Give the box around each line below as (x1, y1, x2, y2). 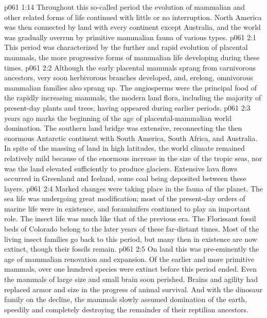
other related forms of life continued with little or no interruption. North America (4, 11, 262, 22)
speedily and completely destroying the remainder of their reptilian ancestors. (4, 304, 249, 314)
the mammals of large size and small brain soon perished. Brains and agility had (4, 274, 258, 285)
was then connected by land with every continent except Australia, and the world (4, 22, 261, 32)
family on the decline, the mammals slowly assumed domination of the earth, (4, 294, 247, 305)
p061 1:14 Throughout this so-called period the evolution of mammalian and (4, 2, 245, 12)
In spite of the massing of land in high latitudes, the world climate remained (4, 143, 245, 153)
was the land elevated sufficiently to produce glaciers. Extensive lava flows (4, 163, 237, 173)
